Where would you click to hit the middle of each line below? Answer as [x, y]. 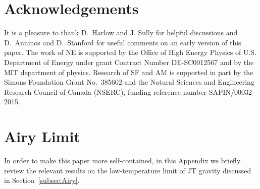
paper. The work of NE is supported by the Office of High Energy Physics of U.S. [131, 52]
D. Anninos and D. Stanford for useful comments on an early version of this [123, 42]
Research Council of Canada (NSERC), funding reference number [106, 91]
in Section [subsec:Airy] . [42, 180]
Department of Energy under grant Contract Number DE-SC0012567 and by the [129, 62]
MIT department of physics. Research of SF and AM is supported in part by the [129, 72]
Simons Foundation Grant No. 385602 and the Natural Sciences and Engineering [129, 82]
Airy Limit [42, 136]
